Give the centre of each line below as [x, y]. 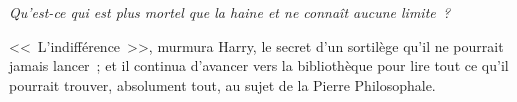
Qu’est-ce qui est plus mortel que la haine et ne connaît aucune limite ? [230, 12]
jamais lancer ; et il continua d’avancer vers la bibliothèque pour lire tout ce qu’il [259, 65]
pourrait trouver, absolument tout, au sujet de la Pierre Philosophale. [222, 84]
